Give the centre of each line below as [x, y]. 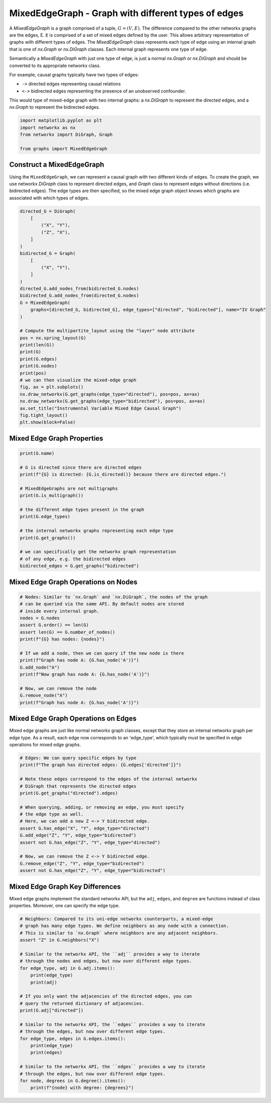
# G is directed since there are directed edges [81, 467]
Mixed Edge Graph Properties [56, 438]
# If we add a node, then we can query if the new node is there [102, 653]
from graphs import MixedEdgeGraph [63, 149]
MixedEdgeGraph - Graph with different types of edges [126, 13]
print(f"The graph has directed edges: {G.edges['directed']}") [101, 765]
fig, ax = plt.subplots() [52, 387]
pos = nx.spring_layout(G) [53, 338]
